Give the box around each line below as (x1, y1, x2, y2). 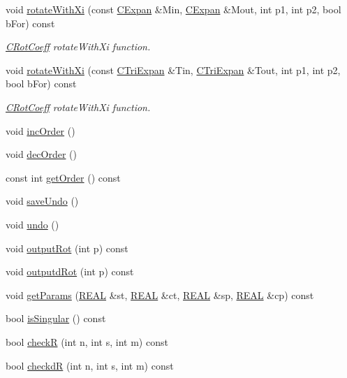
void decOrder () (6, 147, 77, 161)
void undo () (6, 217, 59, 231)
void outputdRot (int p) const (6, 264, 134, 279)
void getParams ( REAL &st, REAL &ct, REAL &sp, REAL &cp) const (6, 287, 314, 302)
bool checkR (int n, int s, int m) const (6, 334, 168, 349)
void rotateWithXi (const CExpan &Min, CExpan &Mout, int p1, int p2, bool (6, 2, 341, 16)
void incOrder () (6, 123, 75, 138)
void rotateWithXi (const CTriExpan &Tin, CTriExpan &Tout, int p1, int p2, (6, 62, 341, 77)
